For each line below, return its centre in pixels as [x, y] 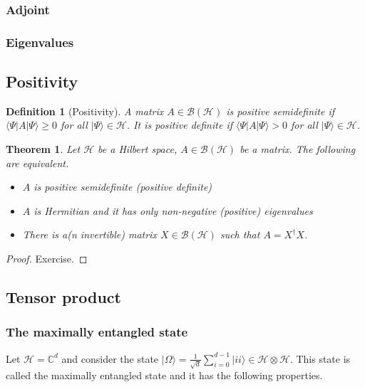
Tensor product [63, 297]
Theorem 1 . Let [43, 149]
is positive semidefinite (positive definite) [123, 187]
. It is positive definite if [179, 125]
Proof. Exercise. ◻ [47, 259]
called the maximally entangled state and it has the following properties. [164, 375]
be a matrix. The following [298, 149]
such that [240, 234]
